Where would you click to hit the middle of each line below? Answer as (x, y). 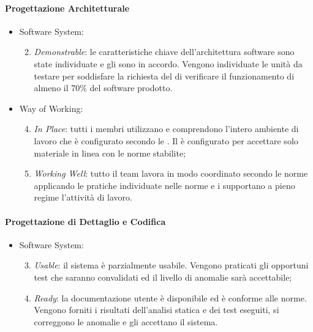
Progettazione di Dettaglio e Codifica (85, 221)
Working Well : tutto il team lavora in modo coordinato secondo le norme (171, 173)
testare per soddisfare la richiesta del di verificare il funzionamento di (164, 76)
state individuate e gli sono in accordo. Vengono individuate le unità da (168, 63)
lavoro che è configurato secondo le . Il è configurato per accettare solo (166, 140)
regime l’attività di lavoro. (83, 197)
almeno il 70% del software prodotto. (103, 88)
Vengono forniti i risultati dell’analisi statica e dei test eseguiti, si (156, 310)
